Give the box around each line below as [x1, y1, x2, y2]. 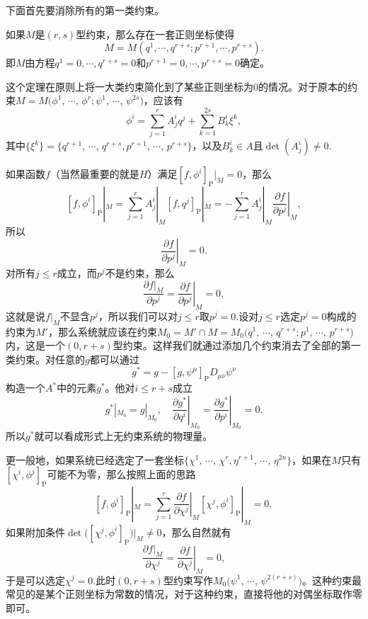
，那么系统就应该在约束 [47, 324, 157, 339]
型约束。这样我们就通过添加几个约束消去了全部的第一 [113, 338, 361, 353]
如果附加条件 [6, 524, 65, 539]
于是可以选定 [6, 572, 65, 587]
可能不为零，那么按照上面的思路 [47, 467, 196, 482]
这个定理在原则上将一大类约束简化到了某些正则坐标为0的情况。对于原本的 [6, 79, 347, 93]
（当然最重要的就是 [50, 166, 139, 181]
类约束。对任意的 [6, 351, 85, 366]
